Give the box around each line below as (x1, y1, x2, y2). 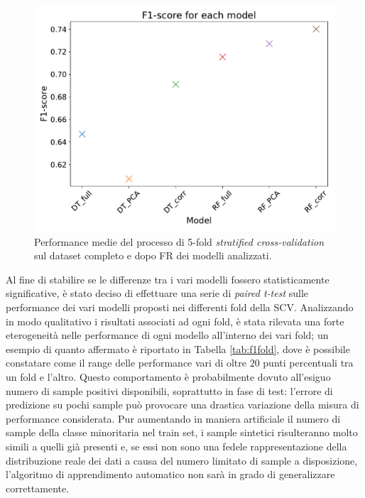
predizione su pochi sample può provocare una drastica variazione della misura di (6, 397, 359, 412)
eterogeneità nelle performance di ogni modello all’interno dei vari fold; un (6, 328, 329, 342)
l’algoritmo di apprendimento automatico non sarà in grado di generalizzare (6, 467, 335, 482)
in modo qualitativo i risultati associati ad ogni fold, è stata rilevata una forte (6, 313, 344, 328)
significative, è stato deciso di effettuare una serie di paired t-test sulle (6, 286, 309, 301)
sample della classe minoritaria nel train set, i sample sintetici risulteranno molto (6, 425, 358, 440)
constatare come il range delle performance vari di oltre (6, 355, 247, 370)
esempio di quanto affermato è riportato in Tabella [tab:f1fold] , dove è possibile (6, 341, 350, 356)
